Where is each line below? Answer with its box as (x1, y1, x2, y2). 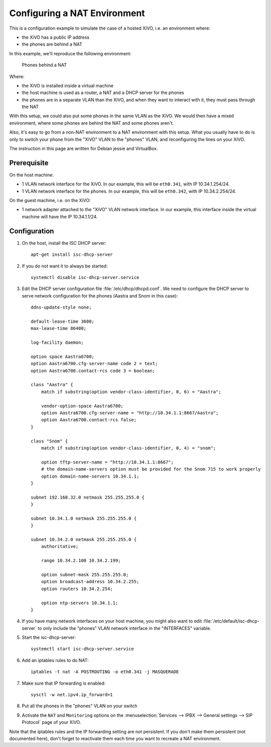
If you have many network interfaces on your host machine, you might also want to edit (22, 618, 202, 624)
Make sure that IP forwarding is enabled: (22, 680, 106, 686)
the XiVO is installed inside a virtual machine (22, 82, 114, 88)
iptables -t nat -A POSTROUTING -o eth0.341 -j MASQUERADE (31, 669, 179, 675)
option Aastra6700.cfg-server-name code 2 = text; (31, 361, 158, 366)
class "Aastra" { (31, 382, 73, 388)
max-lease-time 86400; (31, 326, 87, 331)
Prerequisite (9, 158, 49, 167)
